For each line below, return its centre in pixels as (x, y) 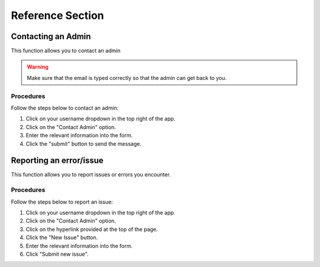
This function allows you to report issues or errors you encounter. (91, 175)
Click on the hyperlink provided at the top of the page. (92, 229)
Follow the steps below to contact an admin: (65, 108)
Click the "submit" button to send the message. (84, 144)
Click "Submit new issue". (57, 254)
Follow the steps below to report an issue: (62, 202)
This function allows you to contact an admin (66, 51)
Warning (38, 67)
